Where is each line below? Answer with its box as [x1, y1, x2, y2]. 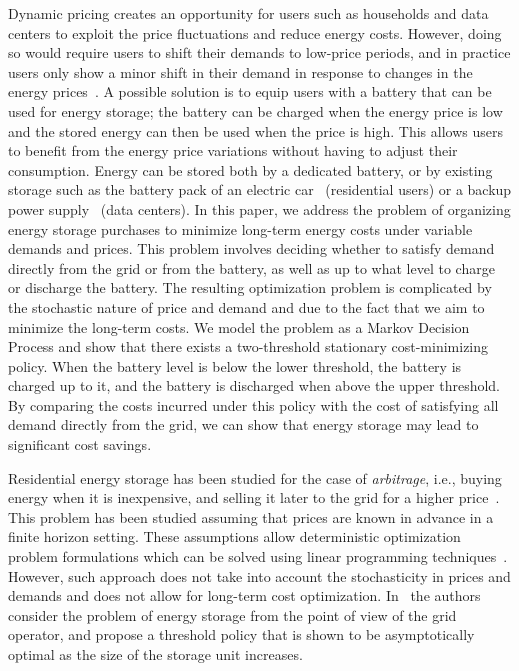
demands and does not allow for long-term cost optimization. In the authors [8, 585, 481, 606]
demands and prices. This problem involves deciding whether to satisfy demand [8, 238, 495, 259]
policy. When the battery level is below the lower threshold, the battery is [8, 355, 462, 376]
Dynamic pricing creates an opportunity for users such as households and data [8, 3, 489, 23]
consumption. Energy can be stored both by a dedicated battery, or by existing [8, 159, 493, 180]
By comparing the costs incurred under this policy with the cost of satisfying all [8, 394, 499, 415]
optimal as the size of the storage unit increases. [8, 644, 303, 664]
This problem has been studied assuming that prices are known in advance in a [8, 506, 494, 527]
